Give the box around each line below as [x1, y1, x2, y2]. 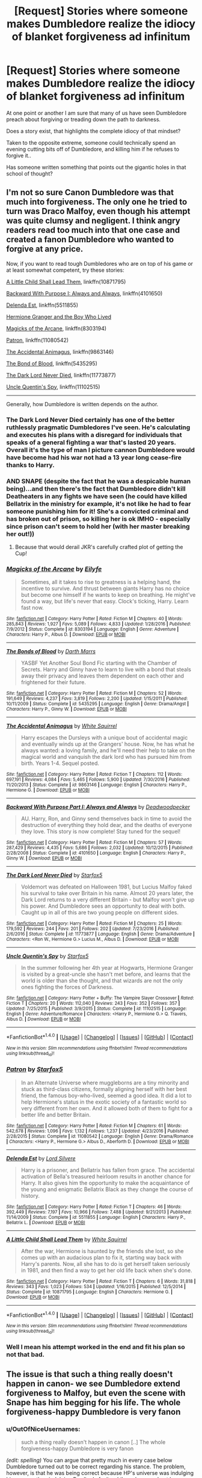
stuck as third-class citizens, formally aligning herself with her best [20, 1085, 188, 1092]
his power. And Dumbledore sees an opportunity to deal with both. [20, 902, 186, 910]
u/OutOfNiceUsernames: [6, 1424, 81, 1433]
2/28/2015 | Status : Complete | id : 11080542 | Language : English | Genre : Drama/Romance [6, 1133, 194, 1139]
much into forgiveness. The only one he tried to [6, 197, 188, 207]
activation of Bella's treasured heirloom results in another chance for [20, 1172, 191, 1180]
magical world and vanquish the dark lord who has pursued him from [20, 753, 192, 761]
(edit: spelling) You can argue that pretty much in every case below [6, 1457, 173, 1464]
